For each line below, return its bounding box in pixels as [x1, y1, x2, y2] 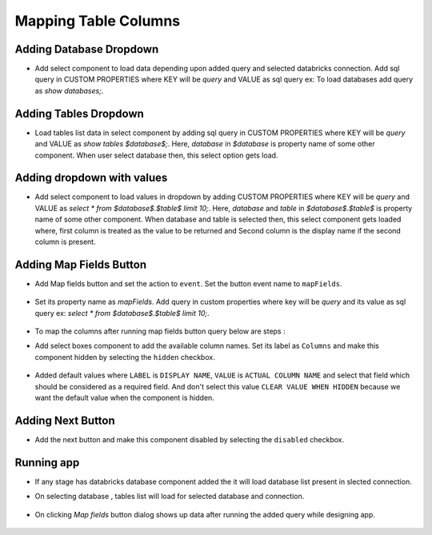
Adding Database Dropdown [14, 42, 159, 56]
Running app [14, 456, 80, 469]
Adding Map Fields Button [14, 258, 147, 271]
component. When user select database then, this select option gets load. [34, 150, 278, 160]
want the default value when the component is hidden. [34, 393, 215, 403]
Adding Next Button [14, 413, 115, 427]
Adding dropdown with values [14, 171, 168, 185]
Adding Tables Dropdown [14, 106, 144, 120]
